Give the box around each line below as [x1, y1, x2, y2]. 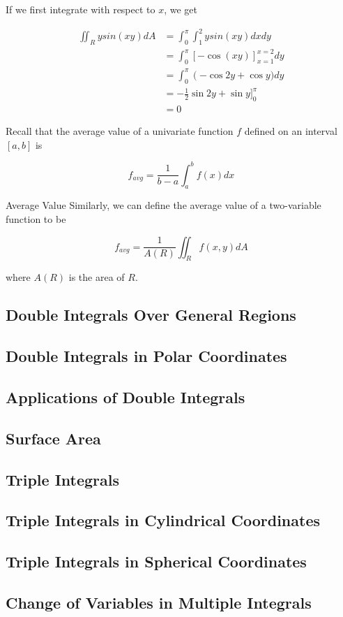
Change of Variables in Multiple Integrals [6, 591, 312, 613]
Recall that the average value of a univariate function [6, 123, 234, 138]
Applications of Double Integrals [6, 386, 245, 407]
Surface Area [6, 427, 101, 449]
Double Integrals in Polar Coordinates [6, 345, 287, 367]
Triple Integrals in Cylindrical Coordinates [6, 509, 321, 531]
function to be [6, 212, 66, 226]
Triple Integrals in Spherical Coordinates [6, 551, 307, 572]
